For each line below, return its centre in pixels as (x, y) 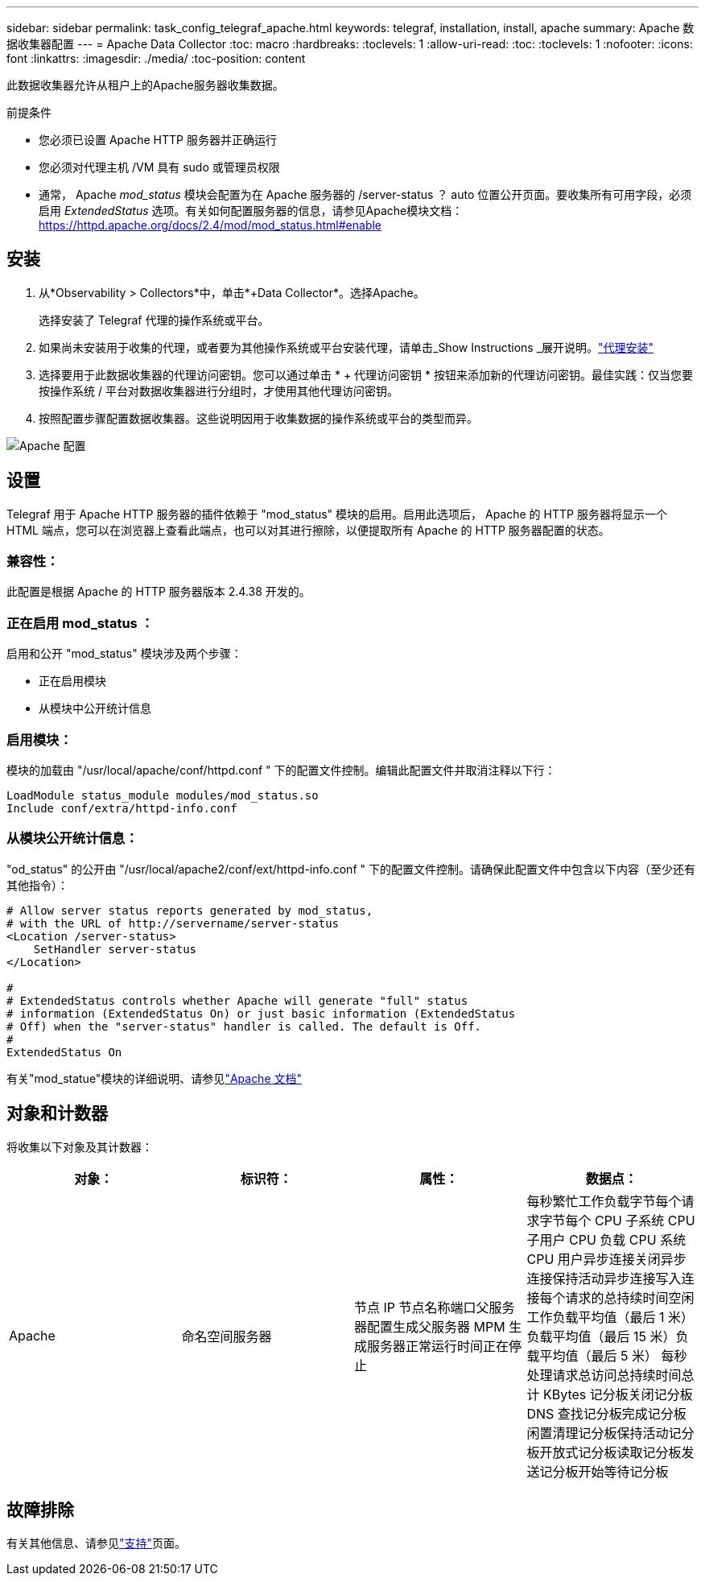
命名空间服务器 (227, 1336)
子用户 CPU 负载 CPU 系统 (606, 1239)
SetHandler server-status (115, 949)
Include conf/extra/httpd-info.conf (122, 808)
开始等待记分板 (623, 1471)
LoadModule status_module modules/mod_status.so (163, 795)
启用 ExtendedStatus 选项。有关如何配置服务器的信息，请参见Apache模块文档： (251, 211)
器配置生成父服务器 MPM (430, 1326)
